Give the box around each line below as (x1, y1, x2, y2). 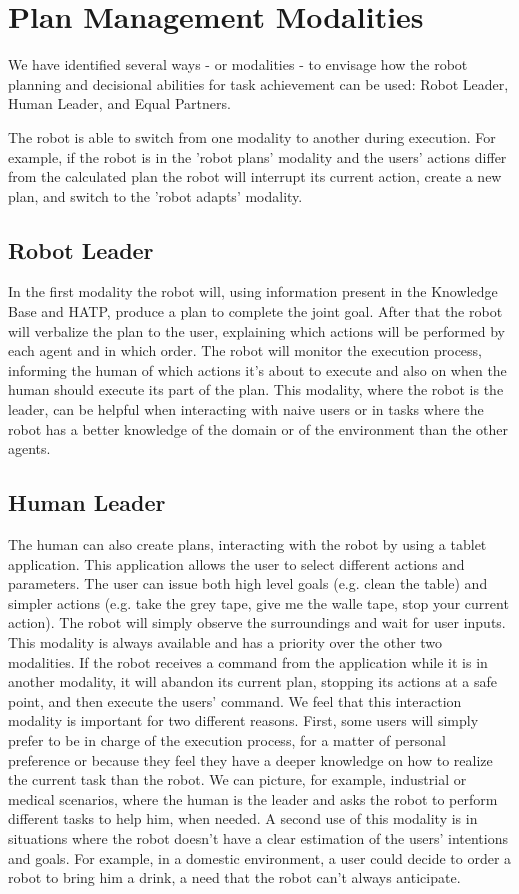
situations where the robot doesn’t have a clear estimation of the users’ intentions (8, 827, 509, 848)
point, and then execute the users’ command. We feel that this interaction (8, 690, 462, 711)
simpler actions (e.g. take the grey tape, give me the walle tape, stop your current (8, 592, 509, 613)
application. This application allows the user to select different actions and (8, 553, 465, 574)
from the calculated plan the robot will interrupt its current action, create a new (8, 166, 502, 187)
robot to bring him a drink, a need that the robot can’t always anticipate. (8, 867, 461, 888)
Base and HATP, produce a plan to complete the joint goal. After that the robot (8, 301, 503, 322)
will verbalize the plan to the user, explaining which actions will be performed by (8, 320, 505, 341)
